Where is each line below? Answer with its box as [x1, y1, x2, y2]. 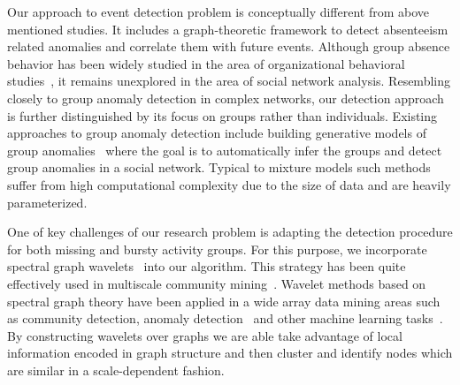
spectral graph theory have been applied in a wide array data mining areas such [7, 291, 441, 310]
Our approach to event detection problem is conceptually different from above [7, 3, 430, 20]
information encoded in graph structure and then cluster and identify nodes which [7, 343, 453, 362]
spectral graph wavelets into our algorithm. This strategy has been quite [7, 257, 406, 276]
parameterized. [7, 192, 88, 211]
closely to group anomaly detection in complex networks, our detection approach [7, 88, 444, 107]
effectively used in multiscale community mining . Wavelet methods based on [7, 274, 426, 292]
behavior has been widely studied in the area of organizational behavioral [7, 54, 405, 72]
